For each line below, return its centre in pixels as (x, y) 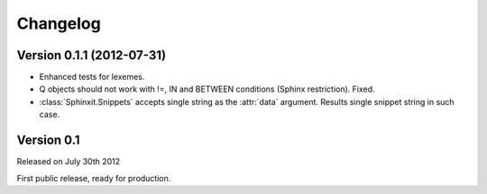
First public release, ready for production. (94, 178)
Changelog (59, 23)
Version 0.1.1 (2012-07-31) (92, 55)
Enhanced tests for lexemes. (92, 77)
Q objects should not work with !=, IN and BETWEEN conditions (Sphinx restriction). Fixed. (207, 89)
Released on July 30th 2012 (69, 162)
